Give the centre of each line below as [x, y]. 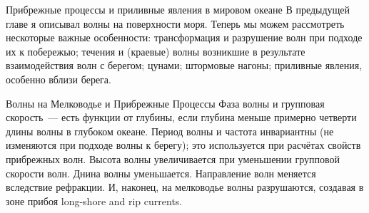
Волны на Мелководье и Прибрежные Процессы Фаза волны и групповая [165, 103]
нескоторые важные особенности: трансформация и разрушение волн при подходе [184, 37]
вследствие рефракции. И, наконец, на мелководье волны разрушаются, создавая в [185, 187]
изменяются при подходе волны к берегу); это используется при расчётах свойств [183, 145]
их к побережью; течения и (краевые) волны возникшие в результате [156, 51]
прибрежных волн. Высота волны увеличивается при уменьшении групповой [173, 159]
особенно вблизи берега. [59, 79]
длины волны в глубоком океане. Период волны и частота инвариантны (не [170, 131]
